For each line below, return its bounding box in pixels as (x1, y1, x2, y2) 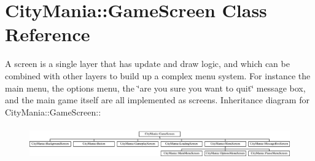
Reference (5, 22, 90, 47)
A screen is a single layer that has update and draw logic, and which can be (5, 57, 290, 70)
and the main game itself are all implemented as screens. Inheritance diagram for (5, 93, 309, 106)
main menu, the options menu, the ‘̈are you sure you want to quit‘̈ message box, (5, 81, 306, 94)
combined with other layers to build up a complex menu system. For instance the (5, 69, 311, 82)
